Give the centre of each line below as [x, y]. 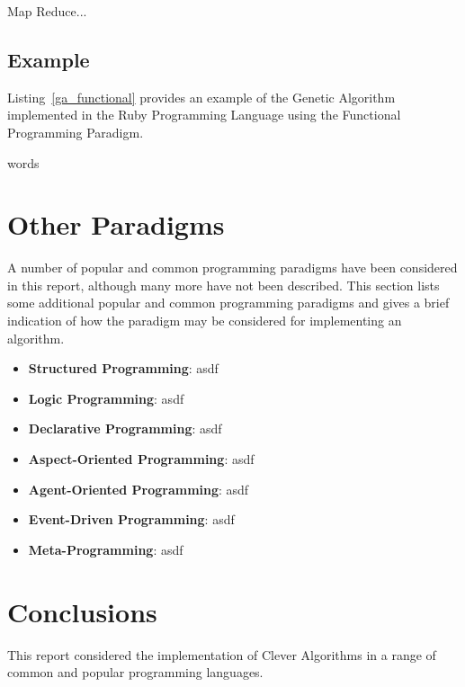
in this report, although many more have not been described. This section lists [224, 285]
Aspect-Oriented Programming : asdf [141, 459]
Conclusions [82, 611]
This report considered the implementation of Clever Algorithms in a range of [222, 654]
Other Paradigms [116, 224]
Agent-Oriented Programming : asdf [139, 489]
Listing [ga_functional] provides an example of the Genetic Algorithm [201, 97]
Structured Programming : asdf [123, 368]
